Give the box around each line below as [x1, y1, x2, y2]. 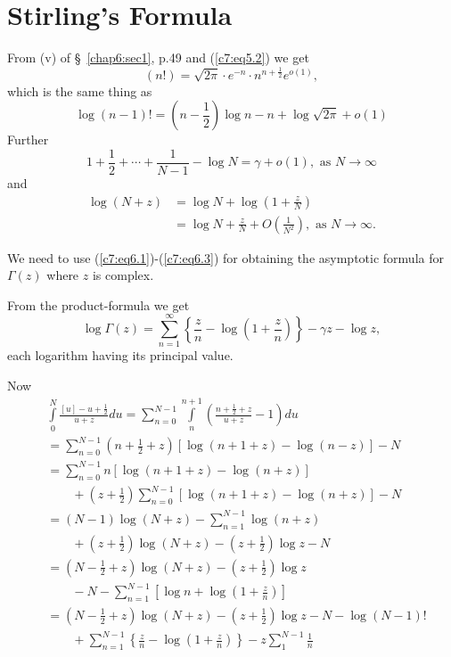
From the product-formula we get [7, 295, 190, 314]
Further [7, 130, 49, 149]
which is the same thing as [7, 81, 152, 100]
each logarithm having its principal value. [7, 346, 234, 365]
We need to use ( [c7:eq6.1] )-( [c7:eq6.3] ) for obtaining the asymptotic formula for [7, 248, 444, 267]
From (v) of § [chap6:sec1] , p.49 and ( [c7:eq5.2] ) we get [7, 48, 309, 67]
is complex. [92, 266, 154, 284]
